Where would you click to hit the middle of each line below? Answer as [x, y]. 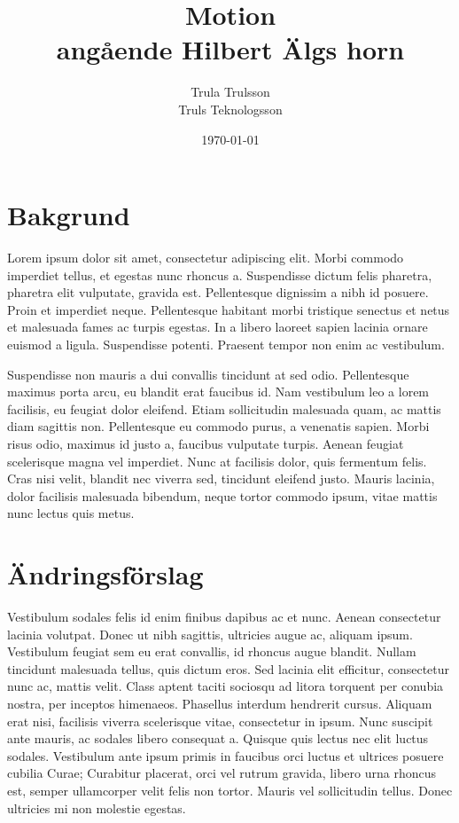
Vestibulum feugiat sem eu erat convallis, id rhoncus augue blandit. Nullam [212, 651]
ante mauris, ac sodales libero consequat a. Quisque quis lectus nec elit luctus [218, 738]
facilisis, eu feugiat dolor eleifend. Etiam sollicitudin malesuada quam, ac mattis [224, 408]
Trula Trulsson [230, 92]
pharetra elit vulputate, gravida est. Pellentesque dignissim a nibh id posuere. [218, 292]
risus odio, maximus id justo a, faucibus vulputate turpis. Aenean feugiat [206, 443]
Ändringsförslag [105, 574]
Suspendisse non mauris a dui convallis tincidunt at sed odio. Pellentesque [208, 374]
